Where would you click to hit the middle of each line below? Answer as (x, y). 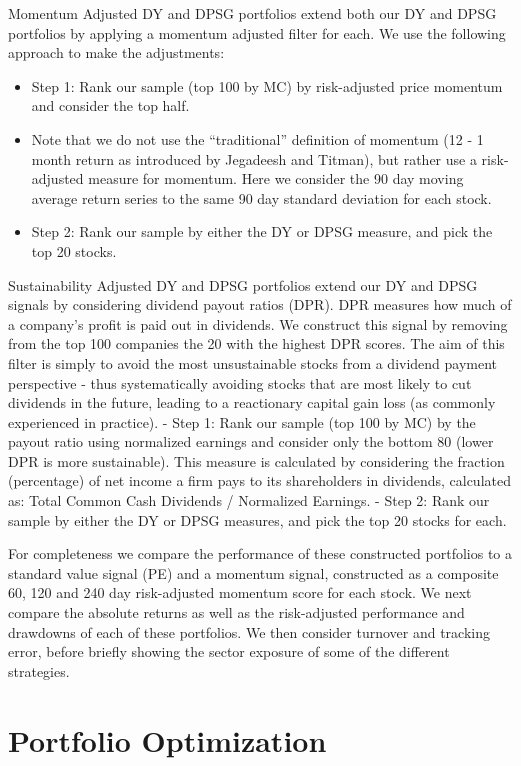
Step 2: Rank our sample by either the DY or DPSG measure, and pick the (262, 231)
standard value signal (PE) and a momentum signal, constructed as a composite (253, 572)
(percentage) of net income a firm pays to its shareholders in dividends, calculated (259, 480)
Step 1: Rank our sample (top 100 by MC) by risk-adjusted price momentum (267, 85)
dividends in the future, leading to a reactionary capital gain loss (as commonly (252, 402)
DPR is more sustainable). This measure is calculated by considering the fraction (256, 460)
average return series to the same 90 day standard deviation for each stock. (261, 197)
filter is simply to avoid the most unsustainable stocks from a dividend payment (253, 362)
